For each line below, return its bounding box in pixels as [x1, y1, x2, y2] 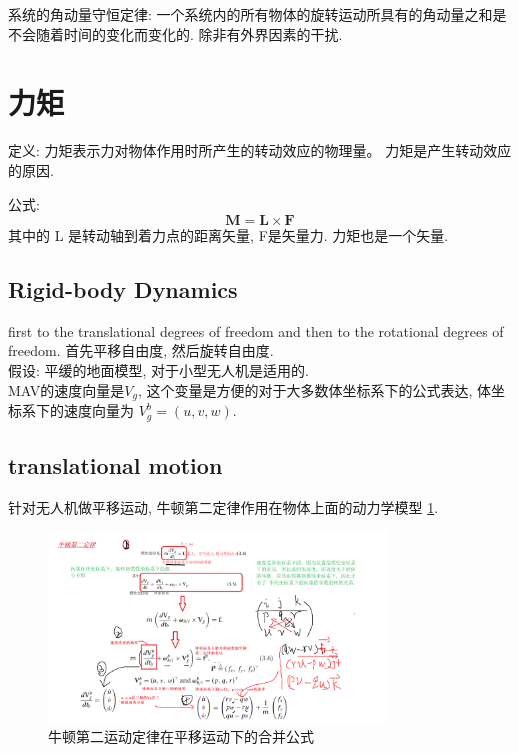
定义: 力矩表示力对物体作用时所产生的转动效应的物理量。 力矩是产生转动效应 [8, 140, 512, 161]
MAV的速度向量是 [8, 379, 125, 400]
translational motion [8, 449, 223, 480]
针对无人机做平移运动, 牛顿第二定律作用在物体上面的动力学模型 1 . [8, 496, 439, 517]
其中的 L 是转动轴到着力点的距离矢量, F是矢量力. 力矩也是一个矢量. [8, 225, 449, 246]
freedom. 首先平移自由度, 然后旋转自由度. [8, 340, 274, 361]
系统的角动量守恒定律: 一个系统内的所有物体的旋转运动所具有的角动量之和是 [8, 4, 507, 24]
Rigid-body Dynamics [8, 274, 238, 305]
